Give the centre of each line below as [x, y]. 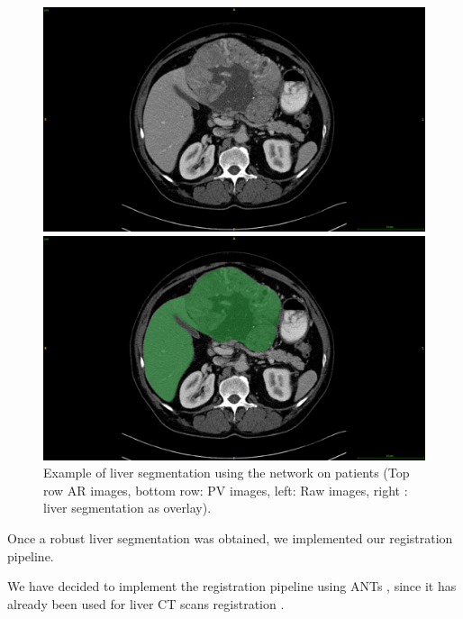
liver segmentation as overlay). [127, 508]
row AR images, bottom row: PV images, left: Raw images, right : [226, 490]
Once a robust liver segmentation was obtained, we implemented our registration [230, 538]
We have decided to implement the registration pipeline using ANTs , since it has [232, 586]
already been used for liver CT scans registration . [146, 603]
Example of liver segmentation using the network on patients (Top [227, 473]
